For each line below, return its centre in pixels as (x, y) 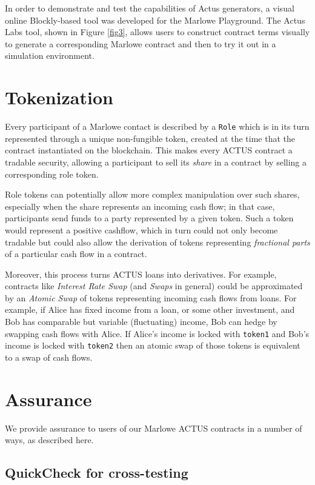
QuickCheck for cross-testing (97, 473)
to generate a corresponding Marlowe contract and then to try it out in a (141, 43)
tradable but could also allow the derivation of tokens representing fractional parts (157, 242)
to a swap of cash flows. (49, 357)
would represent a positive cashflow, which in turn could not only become (141, 229)
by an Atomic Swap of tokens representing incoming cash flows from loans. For (151, 297)
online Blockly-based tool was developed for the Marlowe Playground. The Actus (155, 20)
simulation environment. (50, 55)
